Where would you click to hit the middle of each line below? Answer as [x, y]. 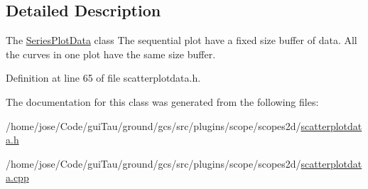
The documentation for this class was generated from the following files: [162, 101]
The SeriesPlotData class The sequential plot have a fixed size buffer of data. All [182, 40]
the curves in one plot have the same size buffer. [111, 54]
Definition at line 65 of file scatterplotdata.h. [103, 78]
